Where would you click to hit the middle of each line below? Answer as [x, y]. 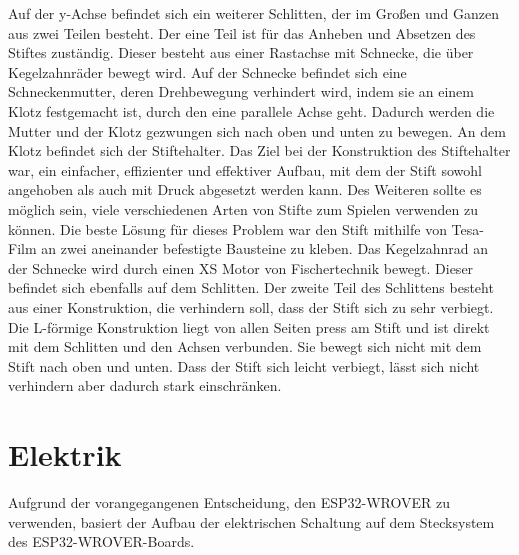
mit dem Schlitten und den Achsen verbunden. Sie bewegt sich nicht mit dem [245, 346]
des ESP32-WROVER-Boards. [101, 541]
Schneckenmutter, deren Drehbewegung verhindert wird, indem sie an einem [241, 91]
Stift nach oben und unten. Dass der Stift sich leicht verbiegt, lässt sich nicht [244, 365]
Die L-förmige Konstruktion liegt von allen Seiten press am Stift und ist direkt [249, 326]
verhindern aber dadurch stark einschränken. [145, 385]
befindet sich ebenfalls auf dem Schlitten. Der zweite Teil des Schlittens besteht [251, 287]
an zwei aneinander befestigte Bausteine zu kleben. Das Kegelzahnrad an [264, 248]
